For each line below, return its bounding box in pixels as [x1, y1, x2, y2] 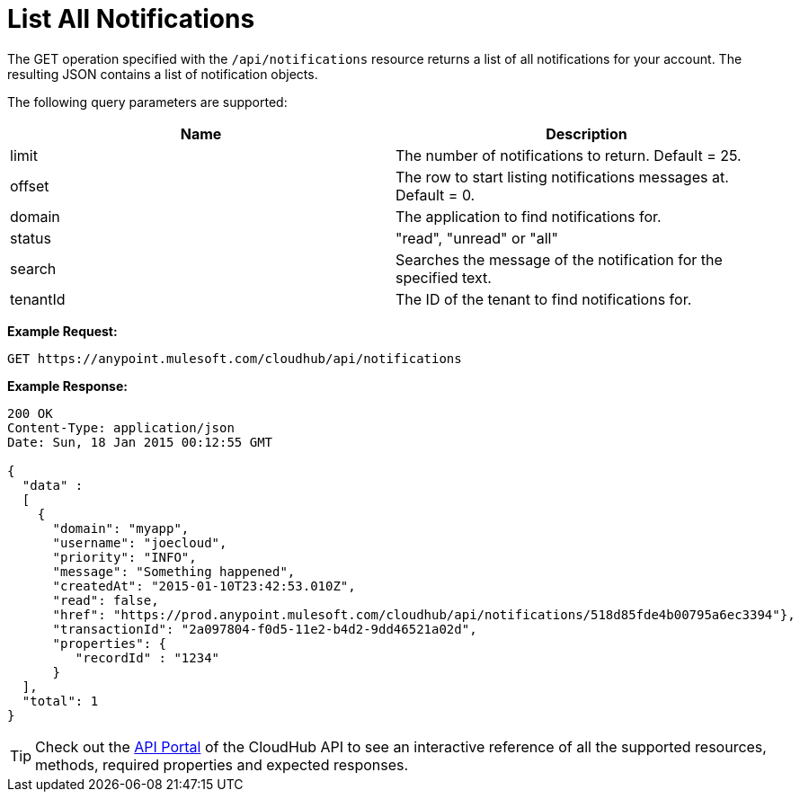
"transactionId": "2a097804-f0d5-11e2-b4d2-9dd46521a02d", [52, 621, 477, 636]
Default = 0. [396, 185, 476, 204]
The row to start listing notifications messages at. [396, 167, 729, 186]
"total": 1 [22, 693, 99, 708]
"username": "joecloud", [52, 535, 227, 550]
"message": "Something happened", [52, 564, 296, 579]
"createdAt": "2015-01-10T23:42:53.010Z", [52, 578, 356, 593]
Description [546, 124, 627, 143]
